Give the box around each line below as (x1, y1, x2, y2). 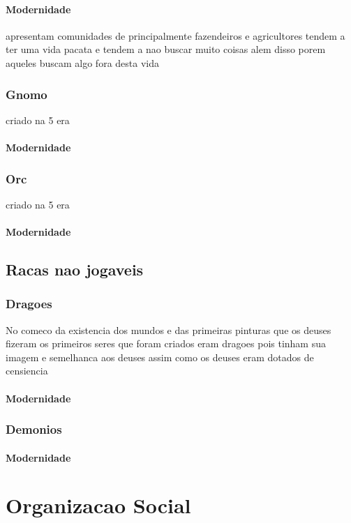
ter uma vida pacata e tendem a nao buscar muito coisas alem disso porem (6, 42, 326, 56)
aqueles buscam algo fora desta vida (6, 55, 159, 70)
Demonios (6, 420, 62, 438)
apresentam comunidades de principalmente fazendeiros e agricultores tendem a (6, 28, 345, 43)
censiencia (6, 363, 48, 378)
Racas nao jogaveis (6, 258, 144, 280)
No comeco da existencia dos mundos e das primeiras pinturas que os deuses (6, 322, 331, 337)
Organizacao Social (6, 491, 191, 520)
